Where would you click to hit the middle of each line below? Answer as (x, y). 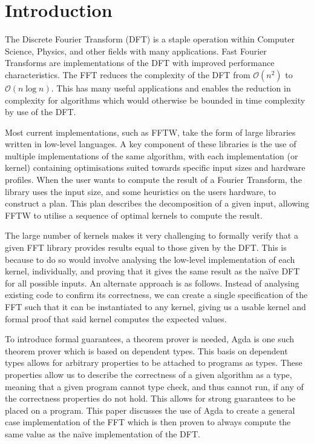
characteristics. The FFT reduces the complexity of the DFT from (128, 74)
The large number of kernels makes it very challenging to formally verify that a (152, 235)
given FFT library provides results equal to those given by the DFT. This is (146, 247)
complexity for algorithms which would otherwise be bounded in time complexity (155, 100)
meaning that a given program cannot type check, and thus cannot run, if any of (154, 386)
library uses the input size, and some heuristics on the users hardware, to (141, 191)
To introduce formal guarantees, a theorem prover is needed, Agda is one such (150, 339)
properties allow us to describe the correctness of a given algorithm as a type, (149, 374)
